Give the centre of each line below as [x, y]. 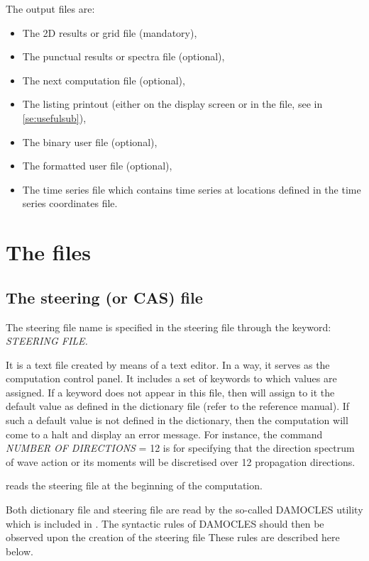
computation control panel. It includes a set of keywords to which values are [171, 378]
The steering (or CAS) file [104, 297]
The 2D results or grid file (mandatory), [110, 32]
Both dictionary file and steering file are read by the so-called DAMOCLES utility [184, 510]
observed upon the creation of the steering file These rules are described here [173, 537]
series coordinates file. [70, 203]
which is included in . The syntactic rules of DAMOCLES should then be [165, 523]
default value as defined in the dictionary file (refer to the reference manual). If [178, 406]
